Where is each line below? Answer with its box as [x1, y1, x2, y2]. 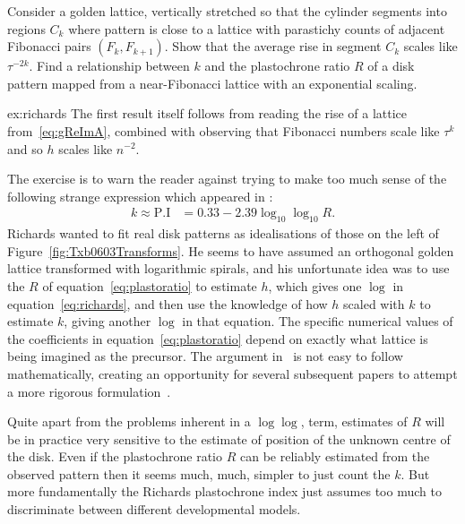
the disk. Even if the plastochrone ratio [7, 447, 223, 466]
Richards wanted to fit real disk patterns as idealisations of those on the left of [7, 224, 439, 243]
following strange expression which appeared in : [7, 186, 273, 205]
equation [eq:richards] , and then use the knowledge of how [7, 294, 328, 313]
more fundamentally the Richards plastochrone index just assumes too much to [7, 482, 442, 501]
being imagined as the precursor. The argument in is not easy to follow [7, 347, 403, 365]
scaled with [343, 294, 405, 313]
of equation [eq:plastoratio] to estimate [42, 276, 257, 295]
